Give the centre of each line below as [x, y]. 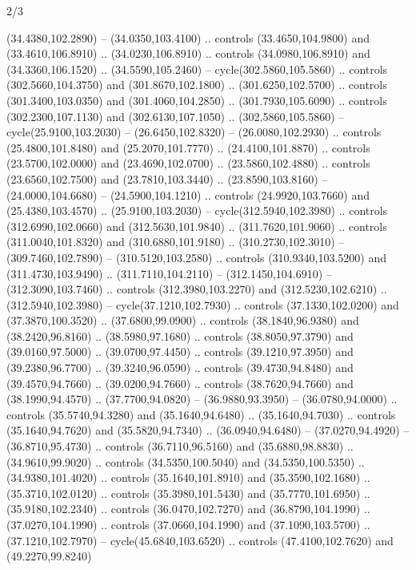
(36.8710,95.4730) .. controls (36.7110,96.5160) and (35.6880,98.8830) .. [180, 446]
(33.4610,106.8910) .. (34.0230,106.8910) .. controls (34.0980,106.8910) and [188, 53]
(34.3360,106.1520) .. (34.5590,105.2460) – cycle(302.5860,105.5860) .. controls [197, 69]
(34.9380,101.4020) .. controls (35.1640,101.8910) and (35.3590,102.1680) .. [188, 477]
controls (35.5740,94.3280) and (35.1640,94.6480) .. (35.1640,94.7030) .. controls [201, 414]
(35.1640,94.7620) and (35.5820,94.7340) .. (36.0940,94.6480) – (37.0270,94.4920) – [208, 430]
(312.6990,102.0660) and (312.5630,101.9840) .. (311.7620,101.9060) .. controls [197, 226]
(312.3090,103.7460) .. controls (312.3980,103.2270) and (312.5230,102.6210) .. [197, 289]
